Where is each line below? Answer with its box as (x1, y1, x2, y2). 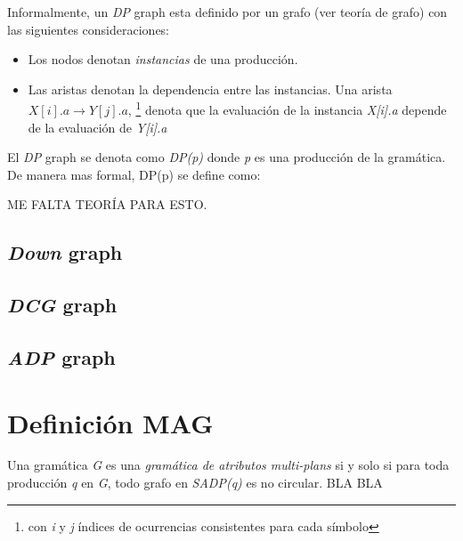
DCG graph (7, 291, 118, 319)
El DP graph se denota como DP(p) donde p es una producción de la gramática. (7, 148, 446, 166)
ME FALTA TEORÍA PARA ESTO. (7, 195, 207, 214)
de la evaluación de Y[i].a (28, 117, 167, 136)
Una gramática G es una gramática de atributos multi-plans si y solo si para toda (7, 456, 450, 474)
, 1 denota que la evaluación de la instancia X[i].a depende (127, 98, 447, 119)
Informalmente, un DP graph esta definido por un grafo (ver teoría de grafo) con (7, 3, 448, 20)
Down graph (7, 238, 123, 266)
